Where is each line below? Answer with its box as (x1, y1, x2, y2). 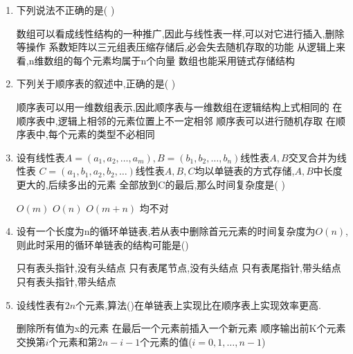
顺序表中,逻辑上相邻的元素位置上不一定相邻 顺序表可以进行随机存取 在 (16, 113, 336, 127)
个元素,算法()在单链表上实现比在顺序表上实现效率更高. (75, 297, 321, 312)
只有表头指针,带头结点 (16, 274, 116, 288)
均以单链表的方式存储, (194, 163, 295, 178)
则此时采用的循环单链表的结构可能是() (16, 237, 189, 251)
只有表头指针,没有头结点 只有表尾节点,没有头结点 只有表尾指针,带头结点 (16, 260, 341, 275)
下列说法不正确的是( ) (16, 3, 115, 17)
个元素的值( (140, 334, 192, 348)
